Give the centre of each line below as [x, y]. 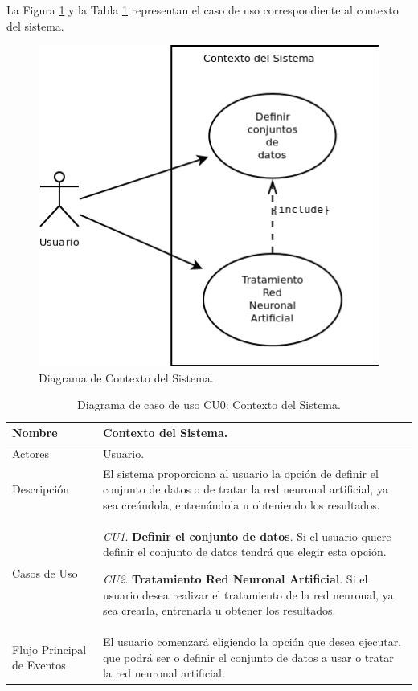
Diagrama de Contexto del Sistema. [126, 377]
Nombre [35, 433]
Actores [31, 453]
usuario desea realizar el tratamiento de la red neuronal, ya [248, 594]
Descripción [41, 489]
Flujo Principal [49, 649]
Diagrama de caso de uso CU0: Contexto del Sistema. [209, 405]
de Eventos [39, 665]
